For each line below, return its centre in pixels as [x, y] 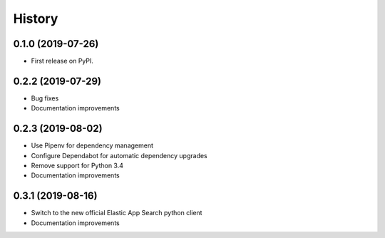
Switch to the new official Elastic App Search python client [117, 213]
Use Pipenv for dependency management [92, 145]
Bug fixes [45, 98]
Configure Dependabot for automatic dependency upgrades [119, 155]
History [36, 19]
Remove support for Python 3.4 [77, 166]
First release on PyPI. [62, 61]
